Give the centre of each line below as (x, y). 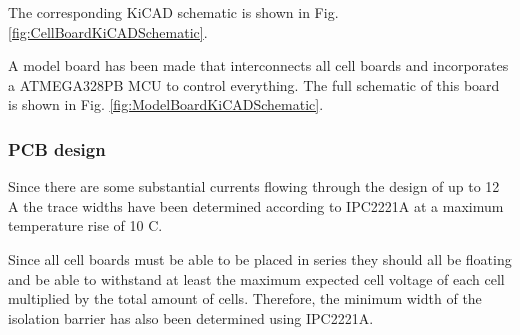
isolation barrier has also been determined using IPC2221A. (191, 317)
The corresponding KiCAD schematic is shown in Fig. (173, 12)
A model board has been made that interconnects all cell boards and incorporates (258, 65)
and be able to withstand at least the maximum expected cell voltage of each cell (256, 278)
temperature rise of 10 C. (85, 225)
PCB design (57, 148)
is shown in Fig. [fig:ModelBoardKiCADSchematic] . (166, 104)
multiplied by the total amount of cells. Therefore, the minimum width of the (245, 298)
